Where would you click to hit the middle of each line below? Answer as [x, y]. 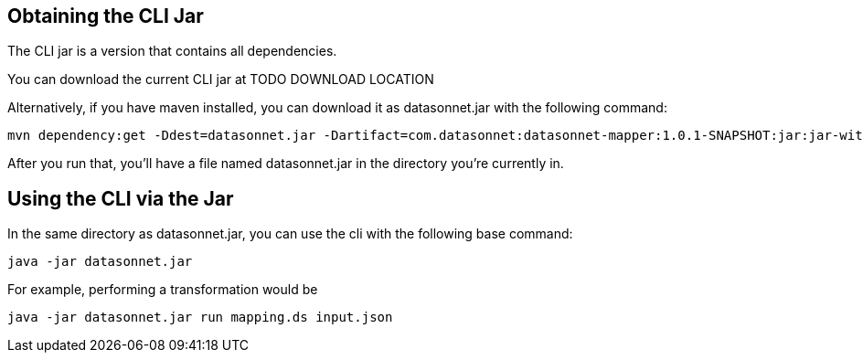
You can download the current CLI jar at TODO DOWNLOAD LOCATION [221, 79]
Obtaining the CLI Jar [106, 16]
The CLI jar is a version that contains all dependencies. [172, 51]
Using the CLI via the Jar [121, 198]
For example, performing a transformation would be [163, 290]
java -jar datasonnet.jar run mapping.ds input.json [200, 318]
